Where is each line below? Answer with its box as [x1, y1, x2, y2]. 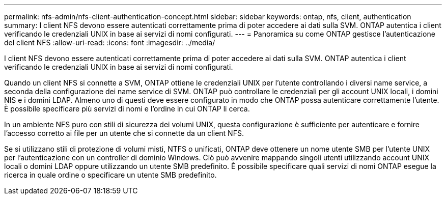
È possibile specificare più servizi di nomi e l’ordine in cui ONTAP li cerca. [4, 104, 250, 113]
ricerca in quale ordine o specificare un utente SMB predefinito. [4, 170, 217, 179]
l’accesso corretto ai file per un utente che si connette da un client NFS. [4, 129, 244, 137]
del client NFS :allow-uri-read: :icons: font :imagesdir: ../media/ [4, 38, 215, 47]
